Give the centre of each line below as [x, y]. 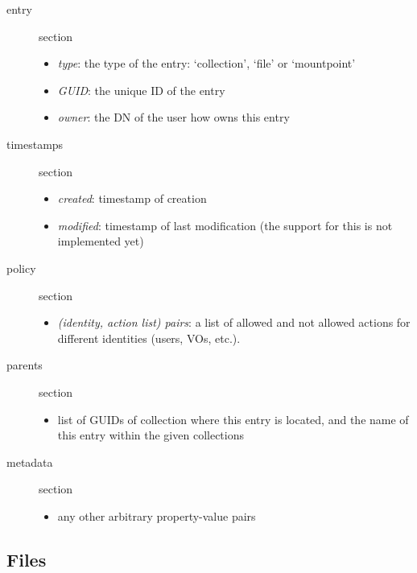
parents [25, 365]
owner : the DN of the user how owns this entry [173, 117]
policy [21, 268]
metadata [30, 462]
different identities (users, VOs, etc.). [149, 338]
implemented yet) [101, 241]
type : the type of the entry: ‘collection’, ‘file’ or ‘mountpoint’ [206, 63]
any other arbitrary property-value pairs [157, 515]
